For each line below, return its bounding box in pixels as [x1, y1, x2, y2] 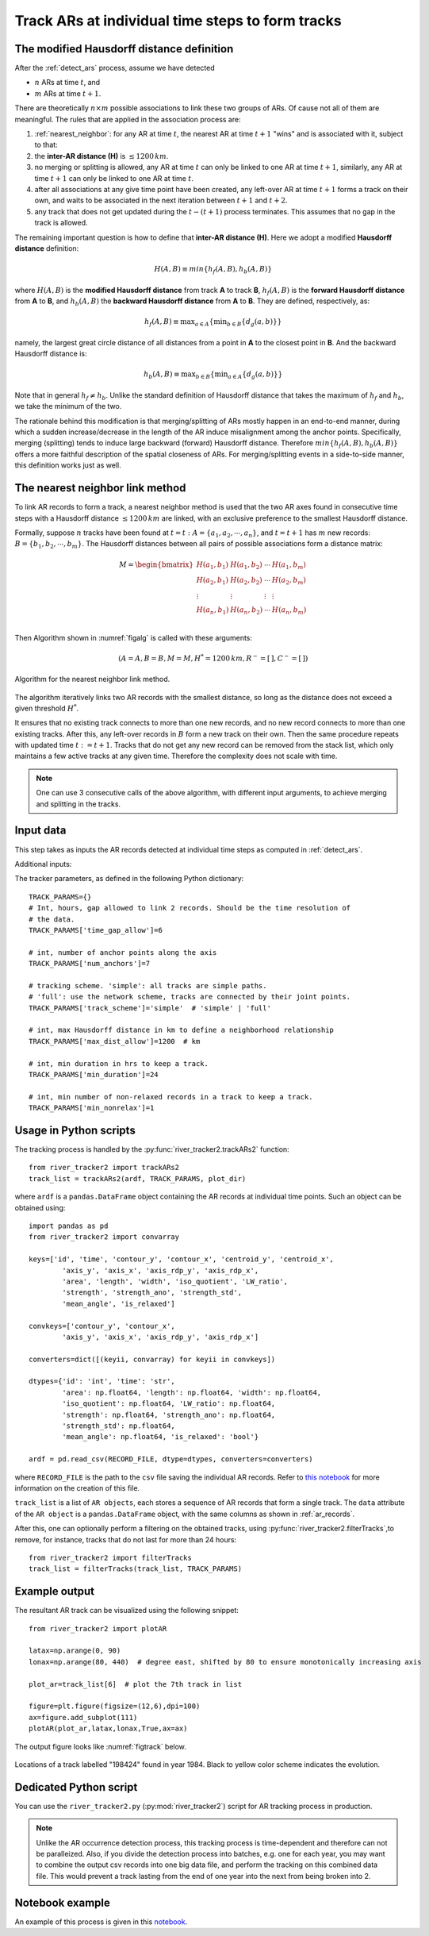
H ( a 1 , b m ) [271, 560, 307, 571]
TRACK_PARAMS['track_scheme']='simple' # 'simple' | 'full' [29, 1003, 271, 1012]
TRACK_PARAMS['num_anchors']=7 [29, 959, 151, 968]
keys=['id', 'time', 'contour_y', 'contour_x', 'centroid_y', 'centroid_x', [29, 1255, 335, 1264]
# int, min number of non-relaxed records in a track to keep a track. [29, 1092, 313, 1101]
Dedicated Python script [14, 1780, 138, 1794]
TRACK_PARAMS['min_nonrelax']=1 [29, 1103, 155, 1113]
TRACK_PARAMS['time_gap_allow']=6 [29, 926, 163, 934]
